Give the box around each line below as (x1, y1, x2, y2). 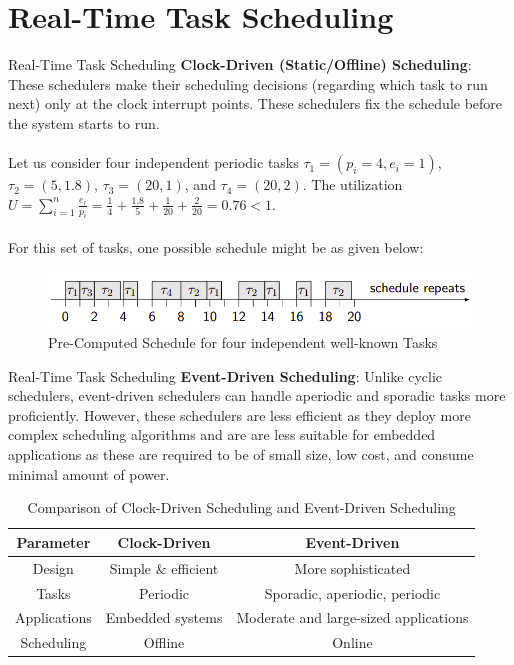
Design (32, 557, 74, 578)
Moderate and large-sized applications (236, 607, 469, 628)
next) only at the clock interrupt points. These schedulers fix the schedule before (8, 93, 503, 114)
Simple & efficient (109, 557, 219, 578)
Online (332, 632, 373, 653)
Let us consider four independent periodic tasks (8, 152, 299, 173)
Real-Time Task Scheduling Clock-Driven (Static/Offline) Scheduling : (8, 54, 472, 75)
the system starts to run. (8, 112, 160, 133)
